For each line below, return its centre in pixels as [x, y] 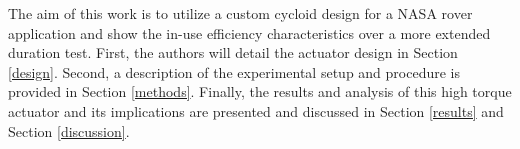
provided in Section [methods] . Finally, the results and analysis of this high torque [260, 91]
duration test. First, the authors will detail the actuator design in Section [233, 52]
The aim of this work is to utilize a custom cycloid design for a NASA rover [240, 13]
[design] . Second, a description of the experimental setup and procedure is [234, 71]
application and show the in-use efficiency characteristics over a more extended [249, 32]
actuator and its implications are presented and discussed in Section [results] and [256, 110]
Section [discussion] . [69, 130]
